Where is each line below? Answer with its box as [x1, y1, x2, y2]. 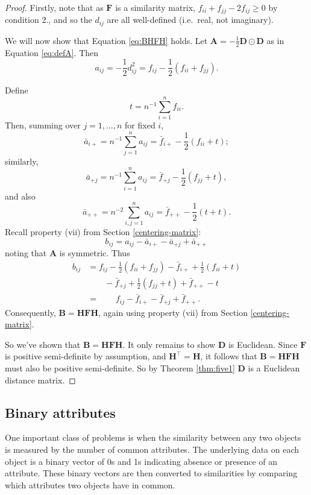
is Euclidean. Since [228, 338, 298, 350]
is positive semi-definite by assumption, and [5, 350, 166, 362]
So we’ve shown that [5, 338, 81, 350]
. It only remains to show [122, 338, 216, 350]
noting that [5, 247, 47, 259]
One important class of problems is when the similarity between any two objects [5, 431, 301, 444]
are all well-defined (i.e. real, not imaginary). [107, 13, 274, 26]
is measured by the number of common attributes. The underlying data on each [5, 443, 300, 456]
